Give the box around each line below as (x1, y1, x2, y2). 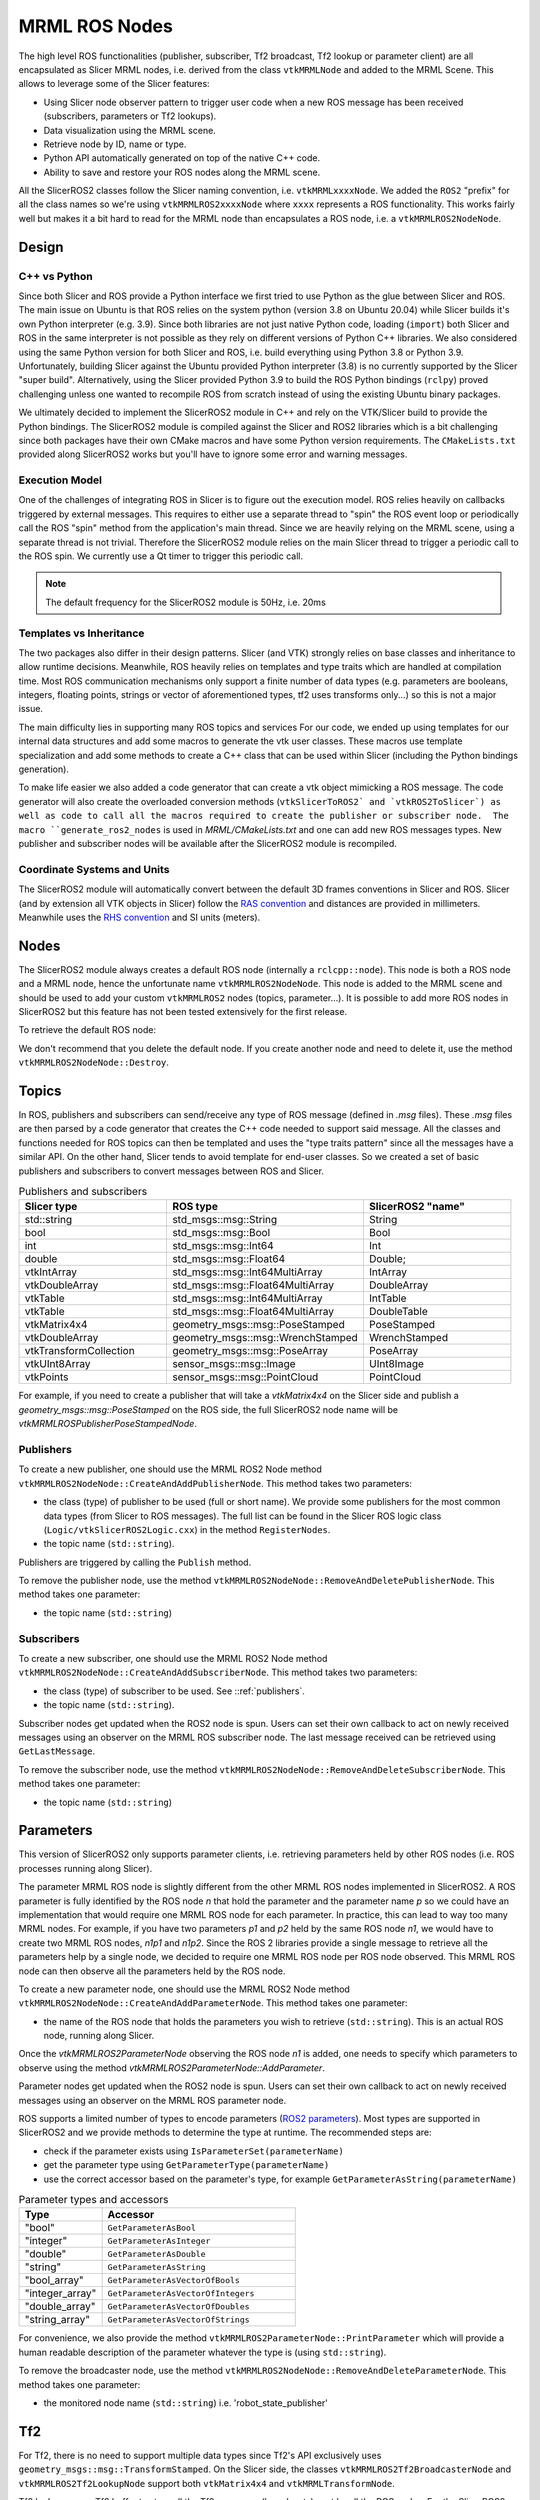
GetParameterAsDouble (107, 2248, 206, 2259)
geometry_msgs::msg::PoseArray (171, 1344, 329, 1358)
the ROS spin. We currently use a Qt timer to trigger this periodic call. (18, 550, 304, 562)
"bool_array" (24, 2273, 84, 2287)
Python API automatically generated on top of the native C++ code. (43, 152, 320, 164)
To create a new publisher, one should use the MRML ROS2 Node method (18, 1463, 322, 1475)
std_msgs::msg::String (171, 1213, 278, 1227)
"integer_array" (24, 2286, 97, 2300)
